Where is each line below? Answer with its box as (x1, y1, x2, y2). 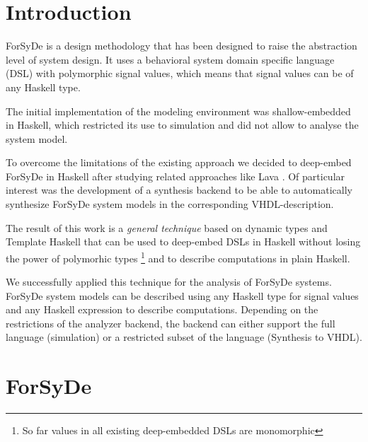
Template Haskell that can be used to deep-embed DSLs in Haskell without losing (6, 234, 361, 249)
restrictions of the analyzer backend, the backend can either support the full (6, 315, 335, 330)
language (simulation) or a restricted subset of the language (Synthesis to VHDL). (6, 330, 362, 344)
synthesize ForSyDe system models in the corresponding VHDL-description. (6, 197, 334, 211)
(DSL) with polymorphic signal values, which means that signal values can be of (6, 66, 354, 81)
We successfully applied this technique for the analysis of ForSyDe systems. (6, 274, 332, 289)
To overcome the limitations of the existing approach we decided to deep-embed (6, 155, 352, 170)
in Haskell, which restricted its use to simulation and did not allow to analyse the (6, 117, 359, 132)
